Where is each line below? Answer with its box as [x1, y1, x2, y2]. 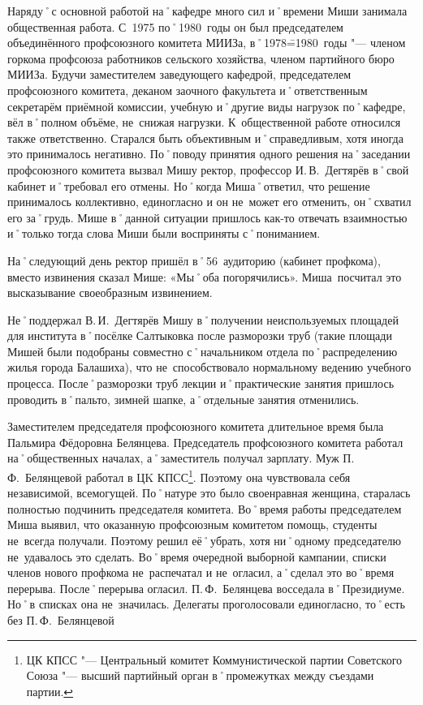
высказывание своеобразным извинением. [7, 284, 213, 301]
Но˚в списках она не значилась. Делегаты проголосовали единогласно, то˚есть [7, 595, 405, 613]
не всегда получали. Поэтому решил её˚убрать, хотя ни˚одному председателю [7, 532, 402, 549]
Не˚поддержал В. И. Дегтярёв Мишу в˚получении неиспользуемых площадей [7, 311, 399, 328]
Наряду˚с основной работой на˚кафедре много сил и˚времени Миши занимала [7, 2, 408, 19]
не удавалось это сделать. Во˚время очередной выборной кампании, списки [7, 548, 386, 565]
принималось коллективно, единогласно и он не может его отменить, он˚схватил [7, 193, 412, 210]
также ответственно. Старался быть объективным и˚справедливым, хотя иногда [7, 129, 404, 146]
